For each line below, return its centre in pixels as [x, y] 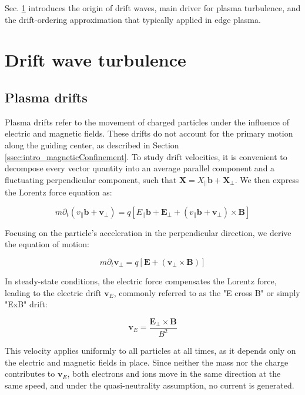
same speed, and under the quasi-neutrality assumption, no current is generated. [150, 385]
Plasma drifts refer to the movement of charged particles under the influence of [147, 122]
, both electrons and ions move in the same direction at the [174, 374]
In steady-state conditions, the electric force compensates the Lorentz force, [141, 281]
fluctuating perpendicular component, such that [91, 179]
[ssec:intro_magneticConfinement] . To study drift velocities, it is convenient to [146, 156]
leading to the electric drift [53, 292]
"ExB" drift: [26, 304]
